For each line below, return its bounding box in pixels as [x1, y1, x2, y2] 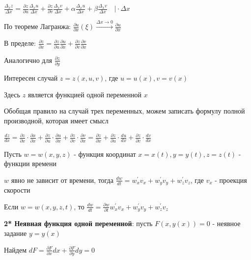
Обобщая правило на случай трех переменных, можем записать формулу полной [4, 106, 245, 116]
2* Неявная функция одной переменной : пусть [4, 218, 153, 229]
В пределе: [4, 38, 36, 48]
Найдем [4, 244, 27, 255]
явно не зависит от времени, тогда [11, 174, 113, 185]
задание [4, 228, 27, 238]
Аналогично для [4, 55, 52, 65]
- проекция [215, 174, 247, 185]
